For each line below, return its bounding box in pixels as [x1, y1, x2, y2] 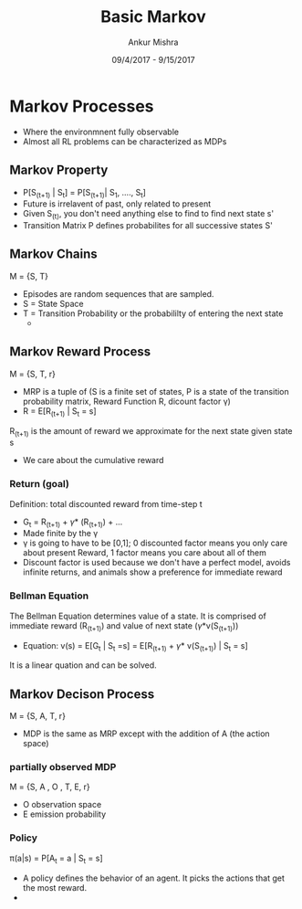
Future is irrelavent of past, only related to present [22, 198, 212, 209]
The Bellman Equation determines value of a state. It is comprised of [9, 610, 266, 621]
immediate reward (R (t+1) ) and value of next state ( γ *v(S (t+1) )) [9, 619, 239, 633]
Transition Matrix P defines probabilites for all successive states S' [22, 220, 274, 231]
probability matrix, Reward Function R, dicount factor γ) [22, 396, 231, 407]
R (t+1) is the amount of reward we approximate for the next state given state [9, 425, 293, 439]
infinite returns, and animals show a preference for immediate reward [22, 566, 283, 577]
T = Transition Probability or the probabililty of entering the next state [22, 308, 284, 319]
